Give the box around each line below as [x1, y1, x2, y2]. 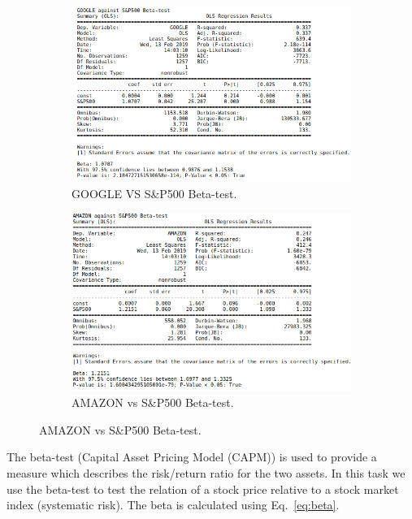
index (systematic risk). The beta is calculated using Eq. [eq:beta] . [7, 496, 340, 513]
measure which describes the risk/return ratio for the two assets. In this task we [7, 465, 405, 482]
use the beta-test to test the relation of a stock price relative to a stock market [7, 480, 399, 497]
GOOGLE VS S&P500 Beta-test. [72, 184, 237, 201]
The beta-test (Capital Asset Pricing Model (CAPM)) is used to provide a [7, 448, 377, 465]
